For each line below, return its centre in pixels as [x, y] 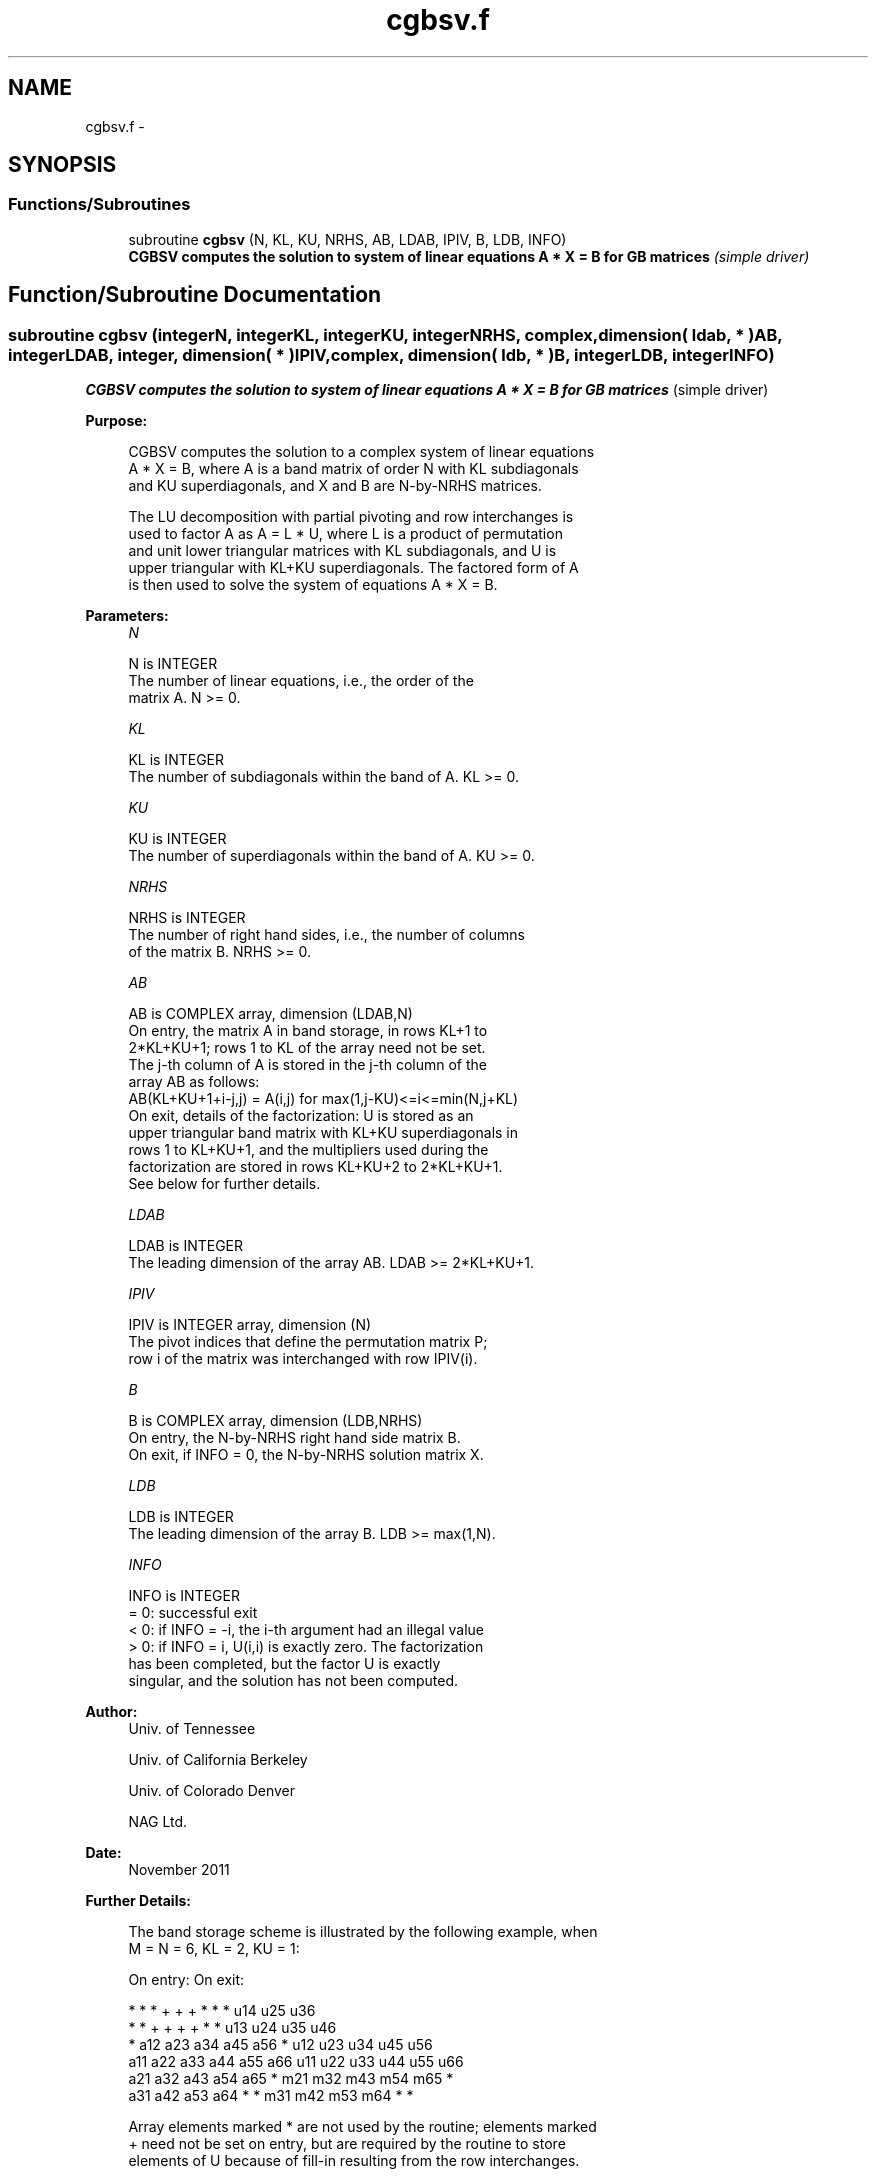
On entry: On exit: [186, 1980]
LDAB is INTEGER [186, 1246]
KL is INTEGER [176, 760]
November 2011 [179, 1870]
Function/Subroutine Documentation [195, 295]
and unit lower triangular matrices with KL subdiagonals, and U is [342, 551]
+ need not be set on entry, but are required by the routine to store [347, 2144]
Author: [111, 1712]
